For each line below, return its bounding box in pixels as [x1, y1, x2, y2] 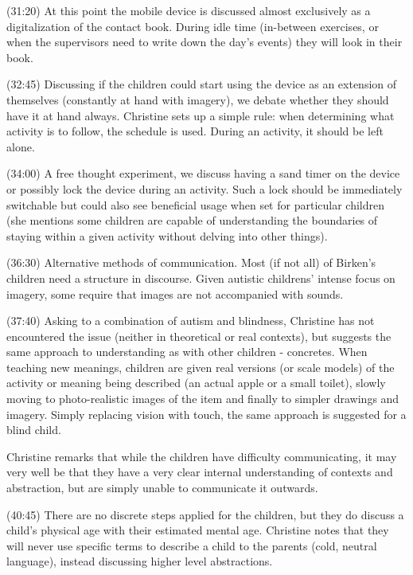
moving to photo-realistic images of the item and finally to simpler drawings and [6, 390, 399, 407]
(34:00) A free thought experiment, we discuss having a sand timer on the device [6, 165, 400, 182]
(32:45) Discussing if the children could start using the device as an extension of [6, 76, 397, 92]
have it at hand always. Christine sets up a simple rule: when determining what [6, 107, 395, 123]
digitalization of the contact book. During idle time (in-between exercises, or [6, 18, 379, 34]
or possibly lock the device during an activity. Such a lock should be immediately [6, 180, 403, 197]
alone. [6, 138, 35, 155]
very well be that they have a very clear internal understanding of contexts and [6, 464, 393, 480]
